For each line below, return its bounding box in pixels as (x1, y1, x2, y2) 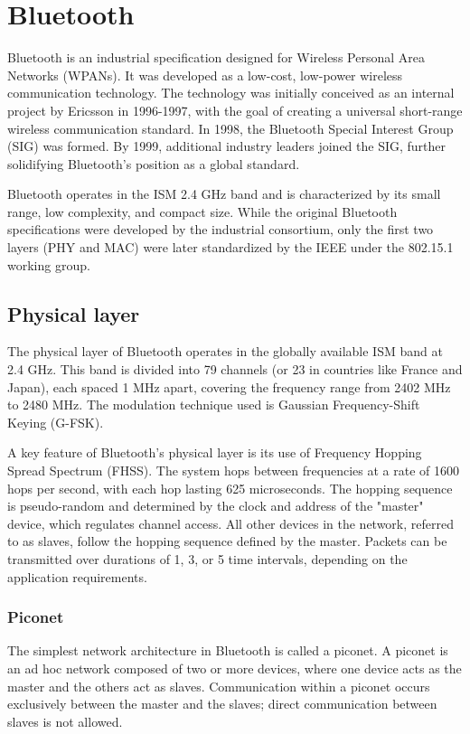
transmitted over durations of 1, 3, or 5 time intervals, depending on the (7, 549, 408, 568)
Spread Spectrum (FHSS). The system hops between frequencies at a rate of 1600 (7, 461, 459, 480)
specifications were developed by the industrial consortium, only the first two (7, 220, 434, 239)
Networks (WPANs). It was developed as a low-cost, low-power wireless (7, 65, 403, 84)
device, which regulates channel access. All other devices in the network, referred (7, 513, 454, 532)
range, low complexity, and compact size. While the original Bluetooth (7, 202, 398, 221)
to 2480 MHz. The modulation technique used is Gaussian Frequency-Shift (7, 395, 420, 414)
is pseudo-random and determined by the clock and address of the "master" (7, 496, 424, 515)
